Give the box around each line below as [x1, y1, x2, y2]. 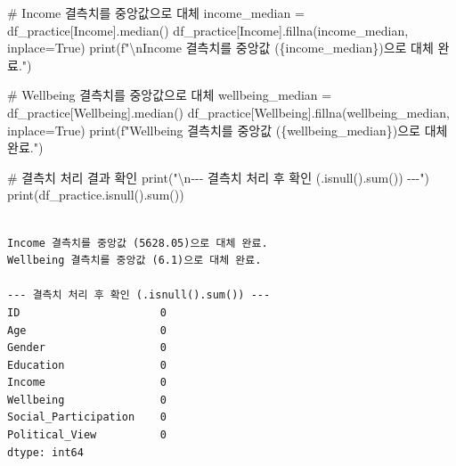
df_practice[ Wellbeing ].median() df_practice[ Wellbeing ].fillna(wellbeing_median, [7, 102, 450, 121]
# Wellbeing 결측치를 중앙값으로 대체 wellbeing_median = [7, 86, 332, 104]
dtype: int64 [7, 446, 84, 459]
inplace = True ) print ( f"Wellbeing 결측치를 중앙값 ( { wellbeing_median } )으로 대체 [7, 120, 448, 139]
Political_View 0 [7, 429, 167, 442]
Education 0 [7, 358, 167, 372]
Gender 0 [7, 341, 167, 355]
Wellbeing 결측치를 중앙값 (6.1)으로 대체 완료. [7, 254, 262, 267]
